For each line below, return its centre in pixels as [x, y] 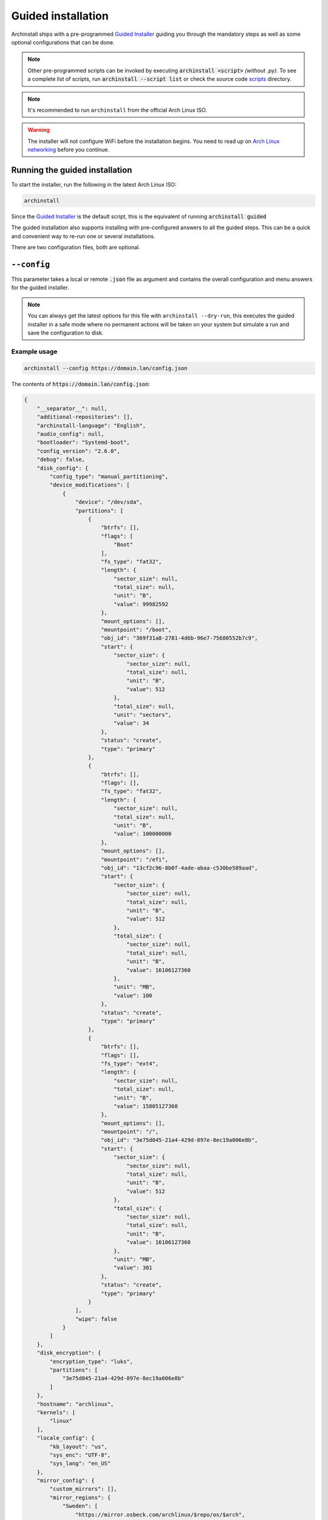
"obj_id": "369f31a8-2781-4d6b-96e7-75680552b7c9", [179, 638]
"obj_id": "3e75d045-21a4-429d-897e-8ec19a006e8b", [179, 1140]
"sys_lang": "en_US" [80, 1463]
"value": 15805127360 [146, 1106]
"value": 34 [131, 723]
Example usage [34, 351]
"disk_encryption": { [69, 1353]
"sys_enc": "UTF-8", [80, 1455]
